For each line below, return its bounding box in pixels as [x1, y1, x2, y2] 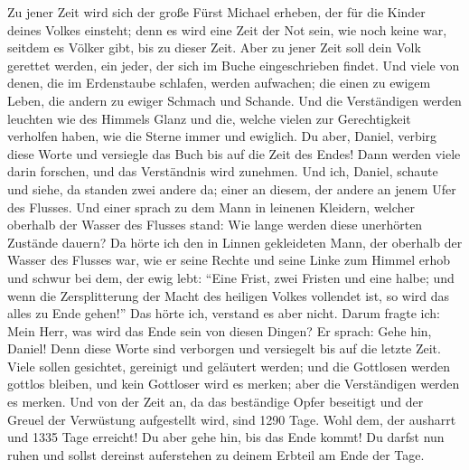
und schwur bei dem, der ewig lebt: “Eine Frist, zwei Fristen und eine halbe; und [7, 268, 455, 287]
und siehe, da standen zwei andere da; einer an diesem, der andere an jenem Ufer [7, 179, 456, 198]
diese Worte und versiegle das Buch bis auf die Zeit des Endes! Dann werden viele [7, 144, 461, 163]
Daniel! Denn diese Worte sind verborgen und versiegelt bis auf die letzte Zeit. [7, 339, 441, 358]
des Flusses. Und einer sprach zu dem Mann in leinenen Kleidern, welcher [7, 197, 416, 216]
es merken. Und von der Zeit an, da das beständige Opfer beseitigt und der [7, 392, 424, 411]
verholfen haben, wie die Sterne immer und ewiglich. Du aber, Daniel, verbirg [7, 127, 437, 146]
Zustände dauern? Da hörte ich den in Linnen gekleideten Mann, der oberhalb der [7, 232, 463, 251]
